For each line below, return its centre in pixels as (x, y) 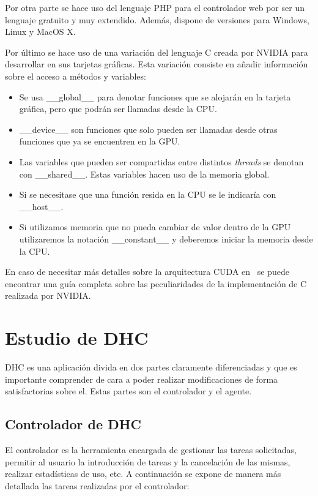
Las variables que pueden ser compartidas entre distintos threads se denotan (161, 161)
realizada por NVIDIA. (48, 295)
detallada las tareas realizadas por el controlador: (97, 485)
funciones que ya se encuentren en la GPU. (100, 141)
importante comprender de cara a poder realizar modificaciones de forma (142, 379)
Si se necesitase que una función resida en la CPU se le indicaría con (148, 194)
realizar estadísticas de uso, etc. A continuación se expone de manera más (143, 474)
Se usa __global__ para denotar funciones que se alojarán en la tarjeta (155, 96)
